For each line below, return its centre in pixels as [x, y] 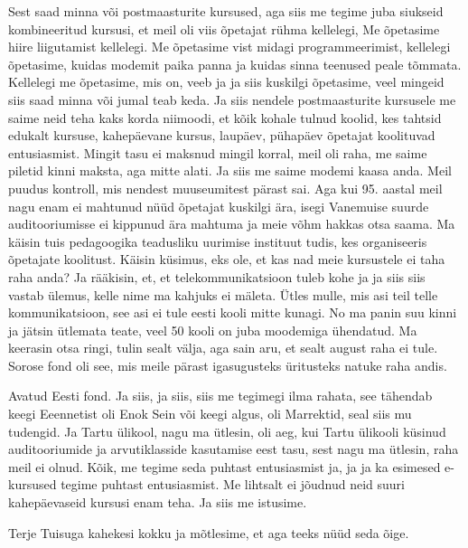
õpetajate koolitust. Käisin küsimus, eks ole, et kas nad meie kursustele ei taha [227, 259]
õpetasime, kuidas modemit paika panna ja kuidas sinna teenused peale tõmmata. [235, 64]
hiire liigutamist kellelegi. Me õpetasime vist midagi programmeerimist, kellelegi [229, 47]
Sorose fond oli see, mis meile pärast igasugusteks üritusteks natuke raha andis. [228, 365]
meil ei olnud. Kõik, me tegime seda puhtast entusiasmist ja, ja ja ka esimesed [225, 466]
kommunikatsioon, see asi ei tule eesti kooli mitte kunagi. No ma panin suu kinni [233, 312]
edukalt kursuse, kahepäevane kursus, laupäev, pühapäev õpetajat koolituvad [222, 135]
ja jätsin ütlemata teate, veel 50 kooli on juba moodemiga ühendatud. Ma [213, 330]
